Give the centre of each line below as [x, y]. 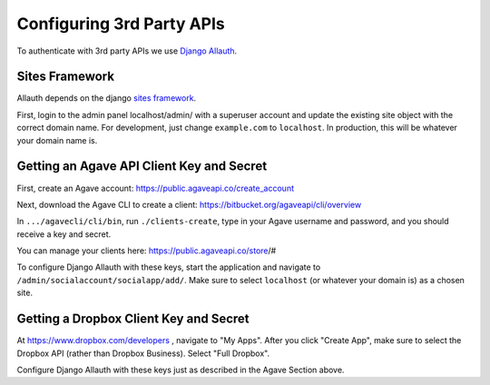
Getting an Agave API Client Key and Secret [142, 167]
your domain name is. [57, 140]
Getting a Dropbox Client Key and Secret [133, 319]
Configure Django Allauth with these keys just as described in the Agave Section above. [181, 370]
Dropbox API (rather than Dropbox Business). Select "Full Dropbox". [143, 353]
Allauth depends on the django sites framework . [107, 98]
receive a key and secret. [64, 234]
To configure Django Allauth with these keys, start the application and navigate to [169, 267]
